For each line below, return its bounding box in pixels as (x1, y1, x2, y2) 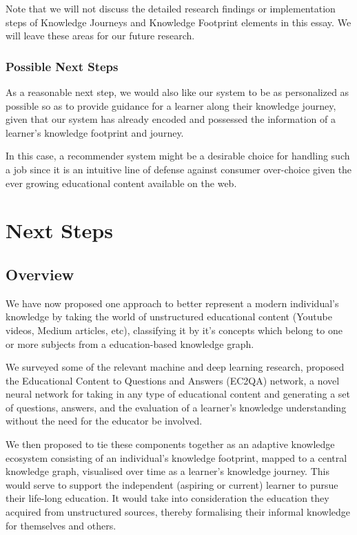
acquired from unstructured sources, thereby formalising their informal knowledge (6, 505, 351, 519)
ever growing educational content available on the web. (6, 175, 237, 190)
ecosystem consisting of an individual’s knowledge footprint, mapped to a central (6, 450, 347, 465)
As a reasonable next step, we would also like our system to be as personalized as (6, 85, 349, 99)
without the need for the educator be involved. (6, 414, 203, 428)
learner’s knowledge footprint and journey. (6, 125, 184, 139)
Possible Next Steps (6, 57, 119, 75)
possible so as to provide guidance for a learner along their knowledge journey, (6, 98, 336, 113)
